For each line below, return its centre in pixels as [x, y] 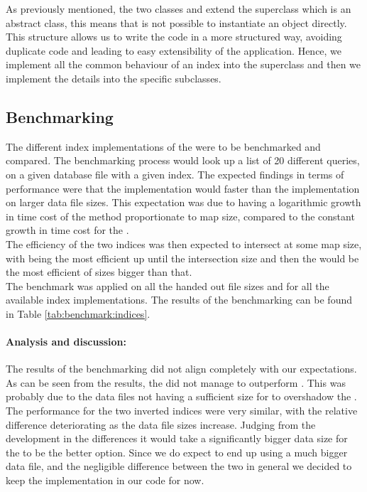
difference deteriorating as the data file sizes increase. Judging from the [161, 424]
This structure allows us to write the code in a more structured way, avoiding [174, 37]
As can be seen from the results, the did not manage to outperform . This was [176, 382]
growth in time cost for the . [67, 230]
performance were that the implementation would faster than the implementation [183, 188]
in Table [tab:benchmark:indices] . [78, 313]
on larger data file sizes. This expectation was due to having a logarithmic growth [183, 202]
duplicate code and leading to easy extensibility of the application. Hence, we [174, 50]
